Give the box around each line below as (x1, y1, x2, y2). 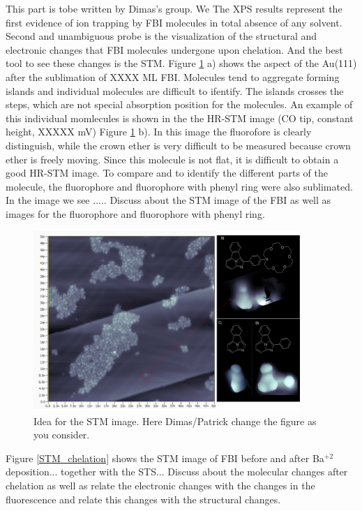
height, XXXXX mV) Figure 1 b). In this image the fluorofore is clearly (6, 124, 312, 139)
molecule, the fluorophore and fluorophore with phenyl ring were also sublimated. (6, 179, 353, 193)
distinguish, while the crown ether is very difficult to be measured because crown (6, 138, 351, 152)
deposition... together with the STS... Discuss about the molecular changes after (6, 464, 348, 479)
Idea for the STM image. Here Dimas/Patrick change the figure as (33, 413, 317, 428)
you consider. (33, 427, 90, 442)
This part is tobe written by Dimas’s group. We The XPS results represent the (6, 1, 342, 15)
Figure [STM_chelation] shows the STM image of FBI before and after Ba (6, 450, 324, 465)
